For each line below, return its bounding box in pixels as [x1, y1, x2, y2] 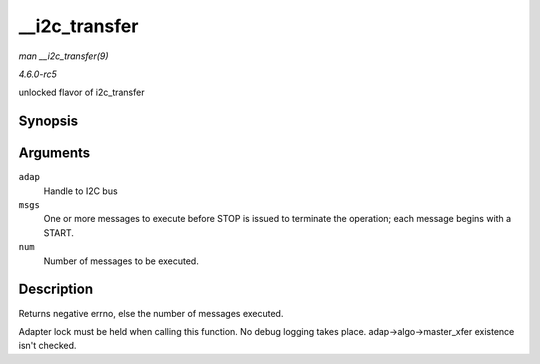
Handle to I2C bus [43, 185, 119, 197]
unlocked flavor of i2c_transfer [18, 86, 145, 99]
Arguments [18, 145, 91, 162]
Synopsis [18, 113, 79, 130]
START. [43, 226, 75, 239]
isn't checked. [18, 340, 77, 352]
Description [18, 281, 94, 298]
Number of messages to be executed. [43, 255, 199, 267]
